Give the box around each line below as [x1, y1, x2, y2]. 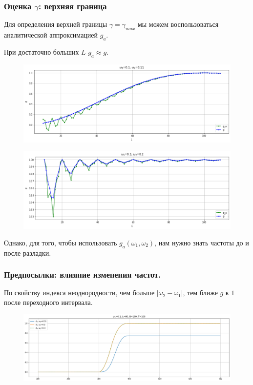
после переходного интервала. [4, 297, 93, 307]
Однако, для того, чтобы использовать [4, 237, 117, 247]
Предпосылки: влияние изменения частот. [4, 268, 161, 281]
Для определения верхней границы [4, 19, 107, 29]
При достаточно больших [4, 46, 79, 57]
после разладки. [4, 247, 51, 258]
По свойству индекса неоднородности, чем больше [4, 287, 155, 298]
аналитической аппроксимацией [4, 30, 98, 40]
